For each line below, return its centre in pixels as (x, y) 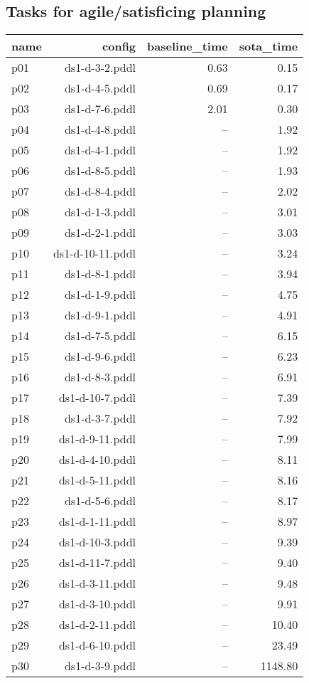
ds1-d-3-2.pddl (100, 68)
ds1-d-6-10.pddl (97, 645)
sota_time (269, 46)
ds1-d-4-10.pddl (97, 460)
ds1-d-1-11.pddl (97, 521)
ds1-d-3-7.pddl (100, 418)
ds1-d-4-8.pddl (100, 129)
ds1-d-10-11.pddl (94, 253)
